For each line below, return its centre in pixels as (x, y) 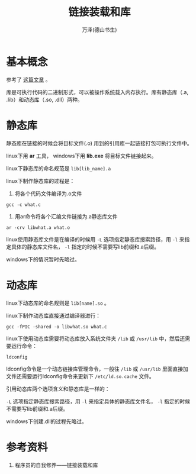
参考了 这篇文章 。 (28, 79)
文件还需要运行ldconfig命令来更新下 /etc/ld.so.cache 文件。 (81, 376)
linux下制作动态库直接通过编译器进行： (53, 315)
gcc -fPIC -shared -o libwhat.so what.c (57, 327)
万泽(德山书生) (99, 30)
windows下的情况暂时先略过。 (43, 259)
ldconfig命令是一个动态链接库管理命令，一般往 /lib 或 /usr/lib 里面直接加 (97, 369)
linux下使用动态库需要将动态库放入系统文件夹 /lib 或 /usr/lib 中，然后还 (96, 338)
